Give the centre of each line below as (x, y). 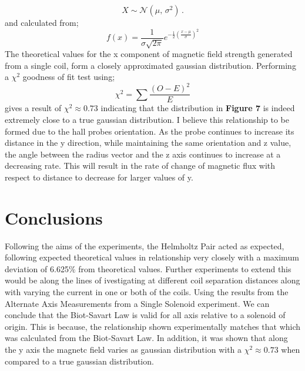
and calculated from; (42, 22)
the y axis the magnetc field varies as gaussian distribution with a (123, 350)
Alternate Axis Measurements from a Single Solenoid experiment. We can (137, 303)
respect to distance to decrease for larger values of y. (99, 177)
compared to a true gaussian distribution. (79, 361)
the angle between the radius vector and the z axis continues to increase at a (143, 154)
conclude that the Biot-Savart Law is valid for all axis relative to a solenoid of (145, 315)
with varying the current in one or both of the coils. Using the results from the (147, 292)
